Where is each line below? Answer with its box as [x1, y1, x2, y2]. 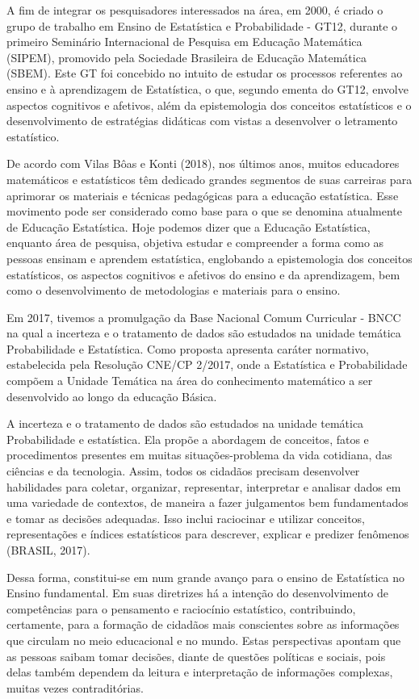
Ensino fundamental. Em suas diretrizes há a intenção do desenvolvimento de [6, 584, 388, 601]
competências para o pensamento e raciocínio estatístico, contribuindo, [6, 600, 356, 617]
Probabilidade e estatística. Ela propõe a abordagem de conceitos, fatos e [6, 430, 369, 447]
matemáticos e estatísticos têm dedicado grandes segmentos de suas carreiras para [6, 170, 413, 187]
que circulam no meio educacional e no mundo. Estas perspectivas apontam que [6, 631, 401, 648]
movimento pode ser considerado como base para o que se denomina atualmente [6, 203, 402, 220]
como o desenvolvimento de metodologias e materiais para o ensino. [6, 282, 341, 299]
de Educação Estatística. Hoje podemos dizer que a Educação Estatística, [6, 218, 371, 235]
